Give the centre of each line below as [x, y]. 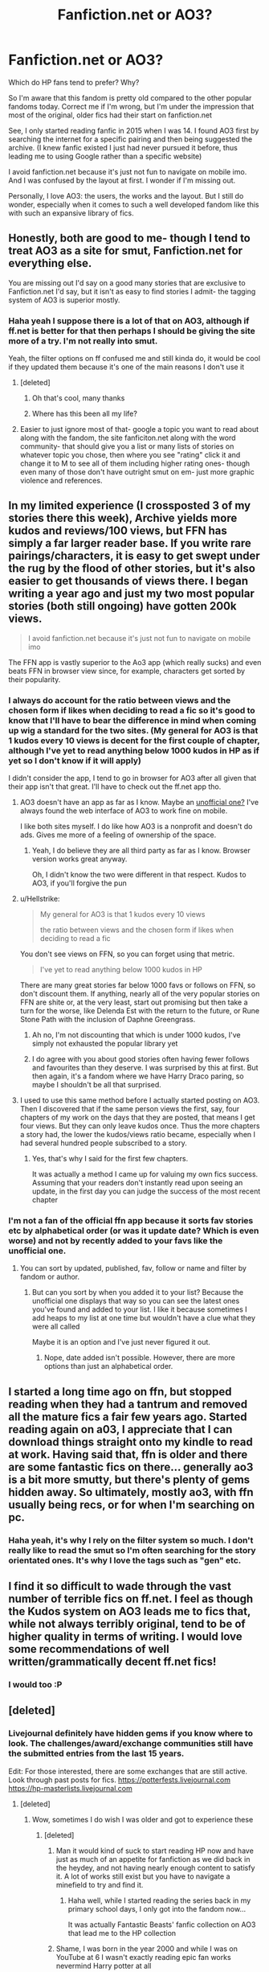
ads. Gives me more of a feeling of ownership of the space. [118, 835]
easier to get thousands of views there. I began [128, 581]
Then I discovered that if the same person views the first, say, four [130, 1109]
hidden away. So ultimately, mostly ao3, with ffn [131, 1492]
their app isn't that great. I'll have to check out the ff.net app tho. [115, 787]
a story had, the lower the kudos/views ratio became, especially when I [137, 1135]
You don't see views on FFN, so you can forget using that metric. [127, 954]
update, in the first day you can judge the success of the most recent [146, 1191]
